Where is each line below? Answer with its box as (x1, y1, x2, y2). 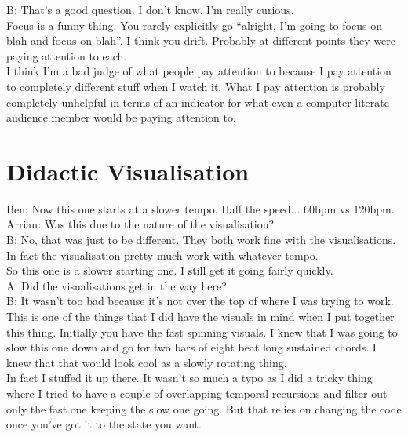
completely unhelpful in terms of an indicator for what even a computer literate (6, 93, 389, 110)
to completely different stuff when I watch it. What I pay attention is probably (6, 78, 385, 94)
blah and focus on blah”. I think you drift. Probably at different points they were (6, 32, 396, 49)
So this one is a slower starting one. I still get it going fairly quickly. (6, 262, 333, 279)
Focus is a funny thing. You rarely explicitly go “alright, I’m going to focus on (6, 16, 382, 33)
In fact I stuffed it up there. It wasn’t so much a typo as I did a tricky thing (6, 370, 373, 386)
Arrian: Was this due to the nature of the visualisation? (6, 216, 275, 232)
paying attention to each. (6, 47, 127, 64)
